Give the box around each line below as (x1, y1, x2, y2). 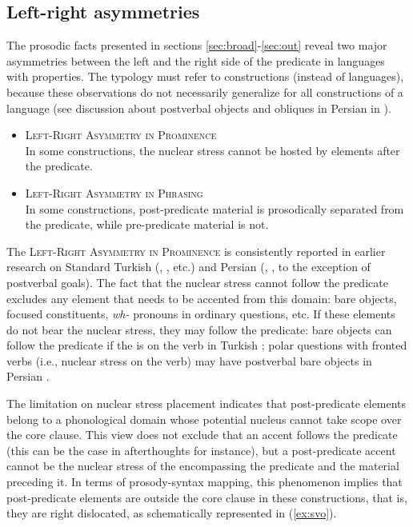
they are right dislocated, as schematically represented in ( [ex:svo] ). (6, 505, 337, 521)
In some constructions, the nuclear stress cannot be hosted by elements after (25, 142, 400, 158)
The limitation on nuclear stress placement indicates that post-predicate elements (6, 395, 407, 412)
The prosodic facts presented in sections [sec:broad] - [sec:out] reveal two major (6, 37, 387, 54)
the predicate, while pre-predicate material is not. (25, 216, 269, 233)
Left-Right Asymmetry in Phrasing (25, 184, 203, 201)
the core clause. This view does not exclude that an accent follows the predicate (6, 426, 398, 443)
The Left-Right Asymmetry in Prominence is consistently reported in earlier (6, 242, 386, 259)
